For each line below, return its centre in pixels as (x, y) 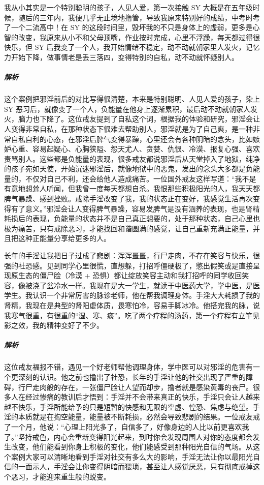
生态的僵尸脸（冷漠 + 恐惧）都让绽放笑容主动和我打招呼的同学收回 (130, 275)
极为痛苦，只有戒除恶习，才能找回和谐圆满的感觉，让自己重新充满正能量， (128, 228)
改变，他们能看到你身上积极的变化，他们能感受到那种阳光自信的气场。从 (132, 447)
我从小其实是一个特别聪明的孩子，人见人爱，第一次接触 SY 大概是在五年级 (128, 7)
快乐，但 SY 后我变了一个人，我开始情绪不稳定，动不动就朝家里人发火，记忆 (132, 47)
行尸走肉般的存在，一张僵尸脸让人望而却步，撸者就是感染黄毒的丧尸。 (135, 387)
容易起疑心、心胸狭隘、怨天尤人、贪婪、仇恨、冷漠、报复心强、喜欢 (146, 149)
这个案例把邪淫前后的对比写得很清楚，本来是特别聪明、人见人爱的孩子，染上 (132, 99)
